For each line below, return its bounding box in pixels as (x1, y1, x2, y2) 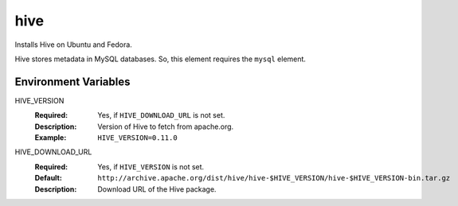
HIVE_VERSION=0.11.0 (97, 134, 178, 142)
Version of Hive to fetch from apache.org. (97, 122, 234, 131)
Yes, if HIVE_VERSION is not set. (97, 161, 205, 171)
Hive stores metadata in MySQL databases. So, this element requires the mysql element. (14, 54, 307, 64)
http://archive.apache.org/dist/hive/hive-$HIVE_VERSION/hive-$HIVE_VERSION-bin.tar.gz (97, 173, 451, 183)
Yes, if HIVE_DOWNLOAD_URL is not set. (97, 111, 225, 120)
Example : (34, 133, 67, 142)
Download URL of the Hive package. (97, 184, 217, 194)
